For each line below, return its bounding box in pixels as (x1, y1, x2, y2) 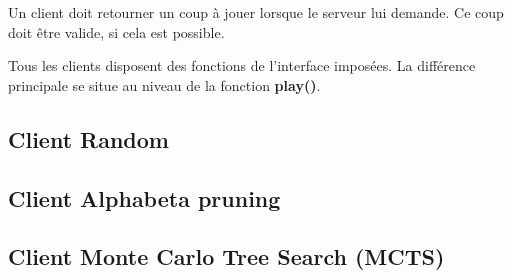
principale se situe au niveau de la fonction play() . (8, 74, 321, 95)
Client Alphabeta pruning (8, 182, 281, 213)
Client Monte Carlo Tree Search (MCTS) (8, 241, 445, 272)
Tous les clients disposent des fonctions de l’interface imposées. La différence (8, 55, 476, 76)
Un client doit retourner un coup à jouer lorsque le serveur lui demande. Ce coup (8, 2, 504, 22)
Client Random (8, 123, 169, 154)
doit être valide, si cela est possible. (8, 21, 225, 42)
